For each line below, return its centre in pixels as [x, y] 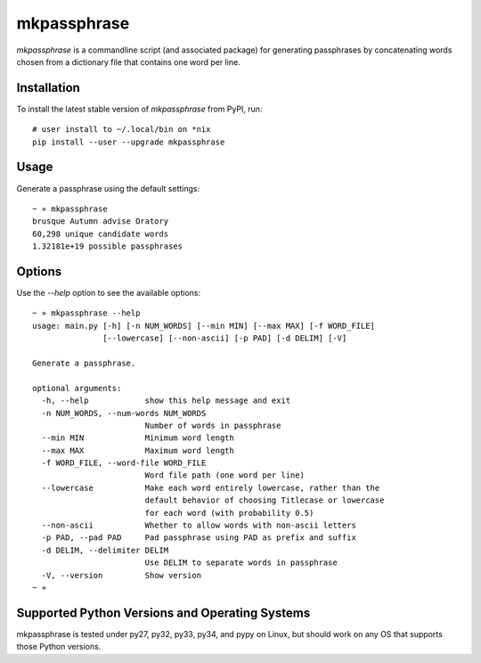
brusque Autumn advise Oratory [101, 221]
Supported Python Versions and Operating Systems [163, 613]
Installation [48, 88]
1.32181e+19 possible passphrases [107, 246]
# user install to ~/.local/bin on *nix [122, 130]
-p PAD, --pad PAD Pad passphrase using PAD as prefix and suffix [199, 538]
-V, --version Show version [122, 575]
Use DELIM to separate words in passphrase [241, 563]
